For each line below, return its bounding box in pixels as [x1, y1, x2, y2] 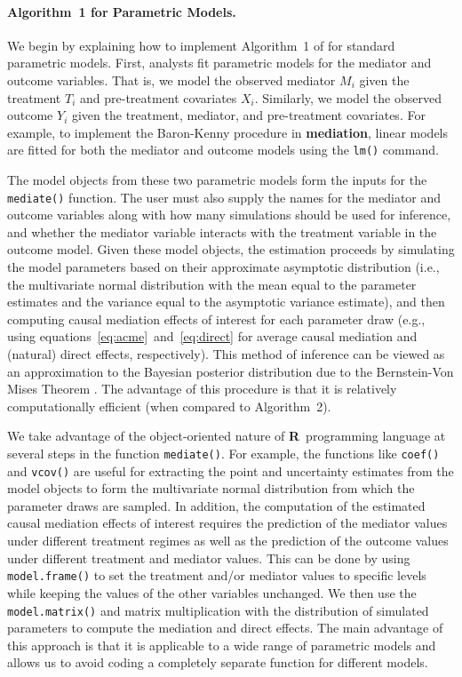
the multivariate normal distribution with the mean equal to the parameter [7, 275, 417, 293]
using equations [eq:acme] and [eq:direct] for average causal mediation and [7, 327, 418, 346]
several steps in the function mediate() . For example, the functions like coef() [7, 443, 440, 462]
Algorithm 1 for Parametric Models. [7, 2, 236, 20]
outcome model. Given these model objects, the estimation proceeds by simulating [7, 240, 455, 259]
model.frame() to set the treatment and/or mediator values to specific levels [7, 566, 426, 585]
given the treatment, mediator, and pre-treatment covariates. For [71, 106, 426, 124]
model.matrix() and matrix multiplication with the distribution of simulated [7, 601, 429, 619]
